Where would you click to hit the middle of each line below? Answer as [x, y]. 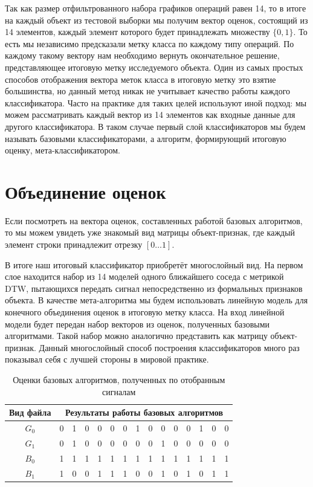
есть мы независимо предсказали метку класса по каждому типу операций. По [150, 43]
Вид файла [30, 412]
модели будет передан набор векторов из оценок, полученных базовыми [137, 324]
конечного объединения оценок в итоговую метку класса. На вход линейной [145, 312]
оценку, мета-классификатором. [63, 150]
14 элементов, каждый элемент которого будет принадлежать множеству [137, 32]
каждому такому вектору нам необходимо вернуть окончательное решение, [142, 55]
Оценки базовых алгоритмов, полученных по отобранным [119, 379]
